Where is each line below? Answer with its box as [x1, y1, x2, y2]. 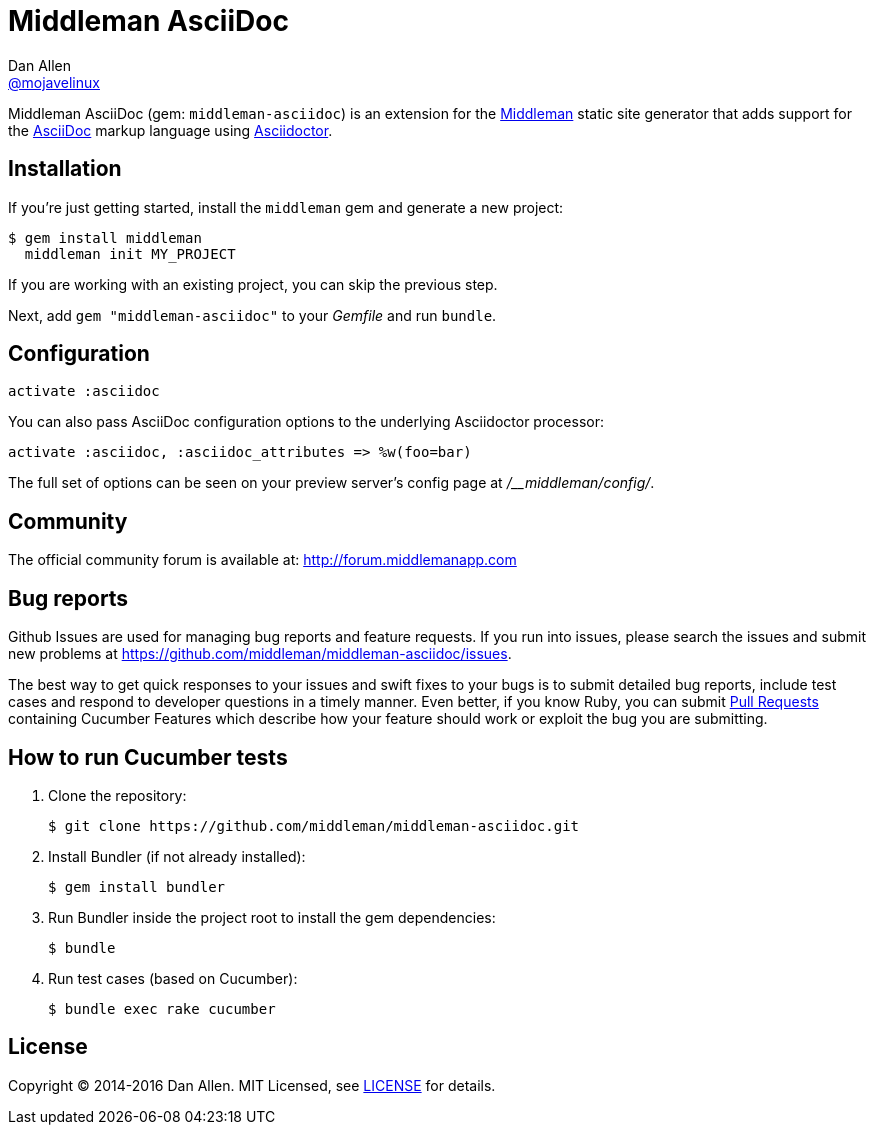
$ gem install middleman [8, 229, 202, 246]
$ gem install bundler [48, 878, 226, 895]
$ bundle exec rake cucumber [48, 1000, 276, 1017]
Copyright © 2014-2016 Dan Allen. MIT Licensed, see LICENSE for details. [8, 1076, 496, 1094]
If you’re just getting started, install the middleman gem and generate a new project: [8, 198, 564, 216]
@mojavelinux [8, 73, 100, 91]
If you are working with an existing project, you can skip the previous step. [8, 275, 498, 293]
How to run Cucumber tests [8, 744, 288, 770]
